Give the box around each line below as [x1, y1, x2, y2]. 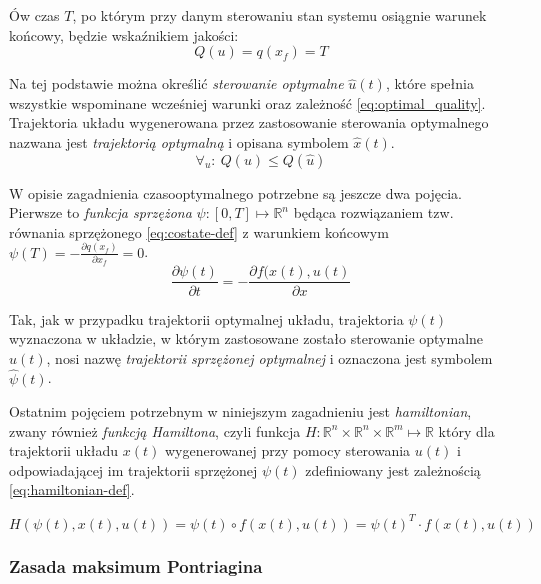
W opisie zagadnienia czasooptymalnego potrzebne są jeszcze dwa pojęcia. [9, 182, 462, 203]
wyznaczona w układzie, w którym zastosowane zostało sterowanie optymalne [9, 328, 484, 349]
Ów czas [9, 5, 60, 25]
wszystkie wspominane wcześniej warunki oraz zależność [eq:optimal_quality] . [9, 92, 486, 113]
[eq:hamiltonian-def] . [9, 479, 135, 500]
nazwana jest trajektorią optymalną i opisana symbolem [9, 131, 349, 152]
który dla [438, 420, 495, 441]
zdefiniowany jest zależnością [305, 459, 481, 480]
